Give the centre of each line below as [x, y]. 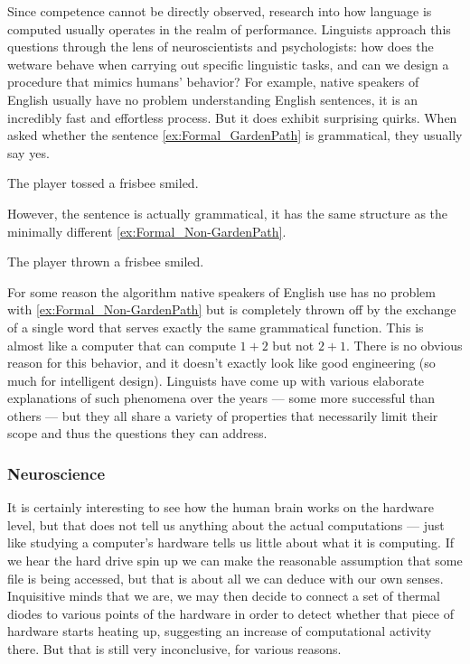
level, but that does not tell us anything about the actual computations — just [226, 524]
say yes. [28, 152]
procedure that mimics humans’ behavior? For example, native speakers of [213, 82]
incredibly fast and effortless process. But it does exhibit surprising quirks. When [232, 117]
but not [293, 345]
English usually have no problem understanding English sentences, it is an [213, 99]
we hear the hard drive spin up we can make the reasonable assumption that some [235, 561]
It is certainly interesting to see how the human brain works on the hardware [221, 507]
